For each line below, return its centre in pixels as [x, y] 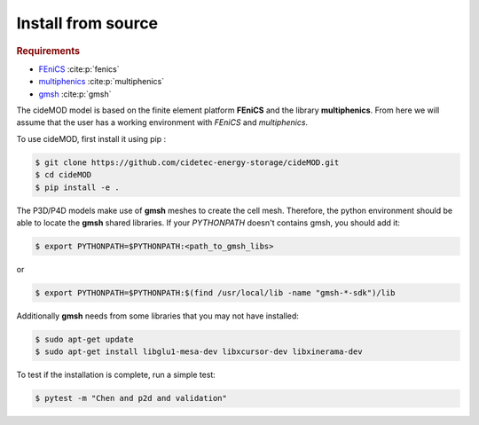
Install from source [87, 23]
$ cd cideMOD [63, 175]
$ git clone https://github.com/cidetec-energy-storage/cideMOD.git [187, 162]
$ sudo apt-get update [84, 339]
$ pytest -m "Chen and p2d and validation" [131, 398]
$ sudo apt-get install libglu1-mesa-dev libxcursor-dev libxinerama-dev [199, 352]
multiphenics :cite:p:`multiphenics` [101, 82]
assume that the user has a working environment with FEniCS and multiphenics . [162, 122]
